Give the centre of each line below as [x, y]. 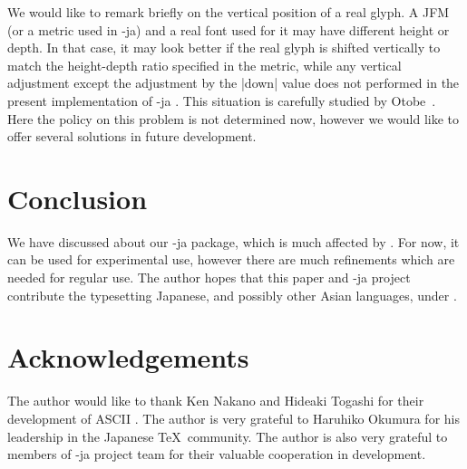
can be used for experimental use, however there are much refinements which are [231, 259]
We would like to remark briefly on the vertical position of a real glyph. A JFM [229, 12]
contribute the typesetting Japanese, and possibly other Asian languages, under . [232, 295]
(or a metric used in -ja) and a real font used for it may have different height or [229, 29]
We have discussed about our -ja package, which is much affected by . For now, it [233, 241]
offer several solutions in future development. [132, 136]
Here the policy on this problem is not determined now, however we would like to [233, 118]
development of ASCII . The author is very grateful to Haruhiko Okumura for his [233, 418]
